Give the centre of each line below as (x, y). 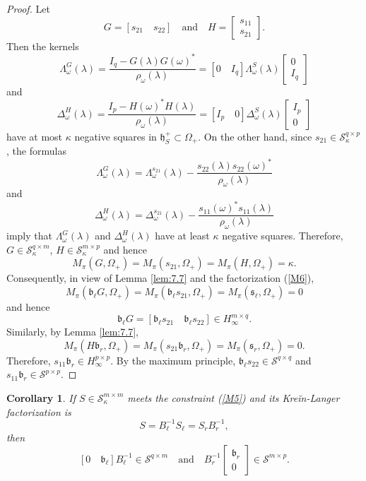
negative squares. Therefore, (283, 236)
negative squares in (116, 136)
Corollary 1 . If (41, 397)
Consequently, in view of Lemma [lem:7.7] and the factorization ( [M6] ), (160, 278)
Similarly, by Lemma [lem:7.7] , (72, 332)
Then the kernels (43, 46)
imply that (29, 236)
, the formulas (36, 151)
